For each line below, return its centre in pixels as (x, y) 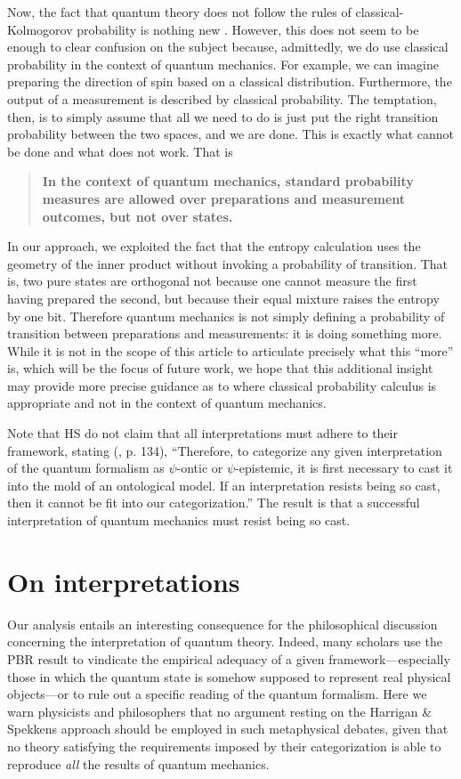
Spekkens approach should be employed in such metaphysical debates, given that (228, 729)
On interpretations (124, 581)
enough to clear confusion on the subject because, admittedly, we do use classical (228, 47)
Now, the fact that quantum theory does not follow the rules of (179, 12)
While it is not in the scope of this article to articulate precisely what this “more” (230, 350)
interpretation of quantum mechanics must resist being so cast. (179, 520)
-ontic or (200, 468)
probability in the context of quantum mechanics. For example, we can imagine (223, 64)
